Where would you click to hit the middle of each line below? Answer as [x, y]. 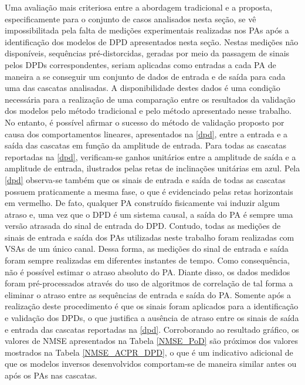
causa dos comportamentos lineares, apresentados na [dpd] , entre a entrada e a [146, 134]
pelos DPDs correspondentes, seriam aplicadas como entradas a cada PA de [140, 64]
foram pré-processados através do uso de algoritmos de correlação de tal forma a [149, 283]
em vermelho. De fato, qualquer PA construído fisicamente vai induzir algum [142, 203]
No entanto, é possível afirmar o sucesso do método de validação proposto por [145, 122]
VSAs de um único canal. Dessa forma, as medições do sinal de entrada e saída [147, 249]
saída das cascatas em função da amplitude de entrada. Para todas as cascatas [145, 145]
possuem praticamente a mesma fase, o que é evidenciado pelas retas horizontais [149, 191]
